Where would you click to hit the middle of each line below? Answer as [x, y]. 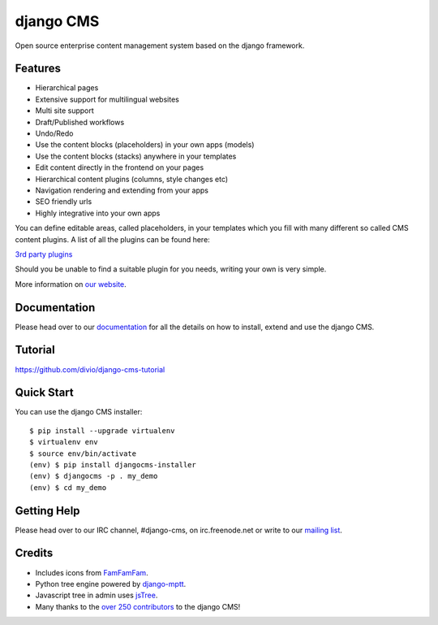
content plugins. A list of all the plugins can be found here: [112, 239]
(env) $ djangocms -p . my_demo [94, 476]
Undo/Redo [54, 133]
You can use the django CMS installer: [79, 412]
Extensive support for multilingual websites [107, 99]
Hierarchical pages [67, 88]
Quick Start [44, 393]
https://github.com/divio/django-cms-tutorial [90, 369]
